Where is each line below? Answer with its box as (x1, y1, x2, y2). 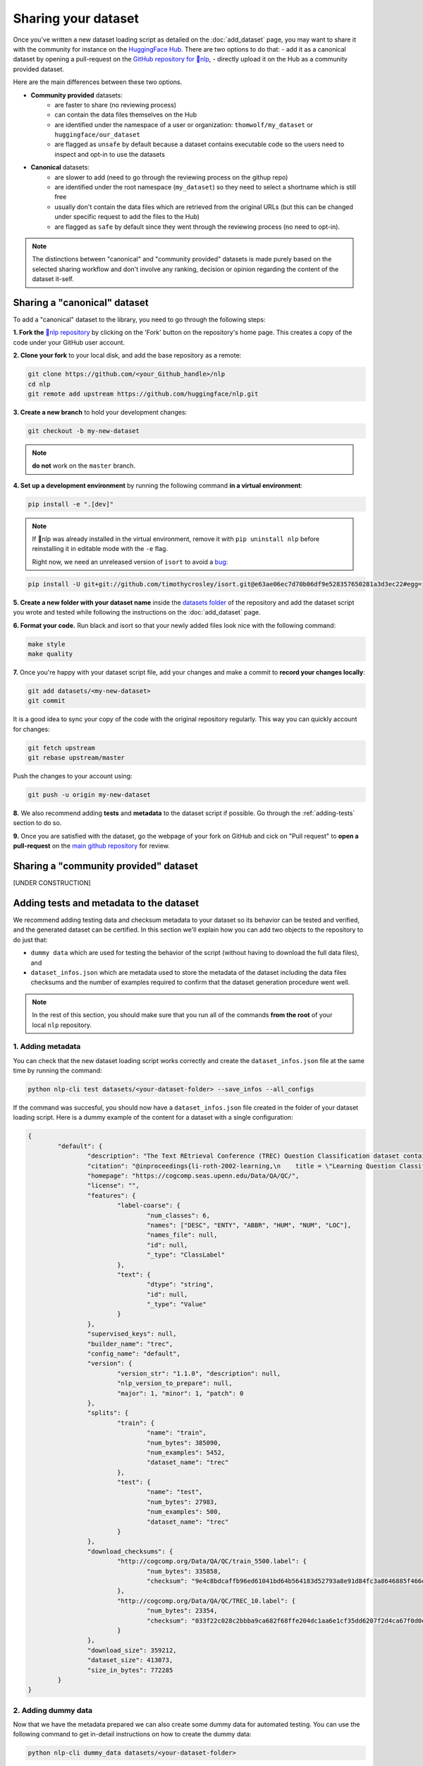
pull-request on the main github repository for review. (13, 841, 171, 851)
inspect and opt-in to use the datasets (54, 150, 166, 158)
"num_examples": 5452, (147, 1448, 226, 1457)
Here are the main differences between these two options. (13, 78, 183, 86)
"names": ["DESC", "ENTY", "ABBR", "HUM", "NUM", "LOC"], (147, 1221, 352, 1229)
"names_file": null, (147, 1231, 218, 1239)
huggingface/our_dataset (54, 131, 140, 139)
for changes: (13, 725, 50, 733)
